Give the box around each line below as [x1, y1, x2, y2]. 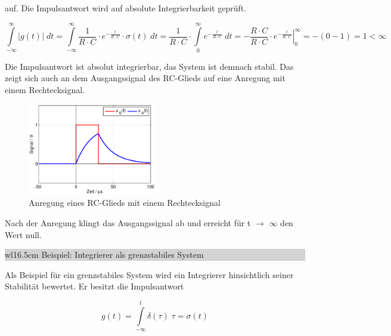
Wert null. [5, 228, 42, 241]
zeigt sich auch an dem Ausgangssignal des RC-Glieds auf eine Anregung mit [5, 72, 286, 84]
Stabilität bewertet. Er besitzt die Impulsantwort [5, 280, 184, 292]
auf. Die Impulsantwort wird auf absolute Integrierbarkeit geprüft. [5, 2, 247, 14]
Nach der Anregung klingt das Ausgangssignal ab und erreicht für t [5, 217, 251, 229]
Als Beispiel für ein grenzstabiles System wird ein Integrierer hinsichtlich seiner [5, 268, 294, 280]
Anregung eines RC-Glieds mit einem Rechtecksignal [29, 196, 221, 209]
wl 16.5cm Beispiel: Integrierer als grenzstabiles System [5, 248, 204, 261]
